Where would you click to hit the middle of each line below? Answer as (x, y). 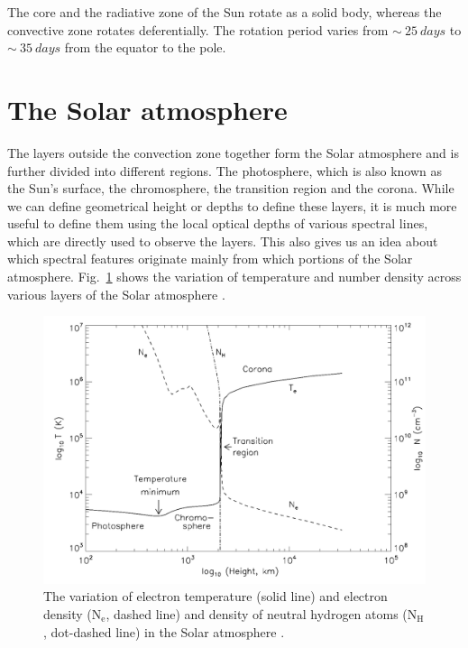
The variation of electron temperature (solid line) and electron (216, 596)
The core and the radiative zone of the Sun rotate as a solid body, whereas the (225, 12)
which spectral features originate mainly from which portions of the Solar (210, 259)
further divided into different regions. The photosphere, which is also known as (225, 170)
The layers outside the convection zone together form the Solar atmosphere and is (233, 152)
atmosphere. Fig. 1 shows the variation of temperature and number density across (234, 277)
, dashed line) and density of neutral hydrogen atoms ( (257, 613)
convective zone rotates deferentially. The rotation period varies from (198, 29)
